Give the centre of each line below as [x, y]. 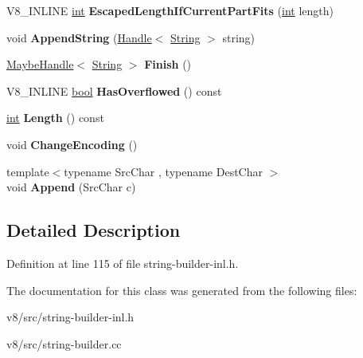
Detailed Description [94, 230]
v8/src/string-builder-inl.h [70, 317]
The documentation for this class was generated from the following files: [182, 290]
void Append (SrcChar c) [71, 187]
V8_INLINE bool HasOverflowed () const [114, 90]
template [28, 171]
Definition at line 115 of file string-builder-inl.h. [123, 263]
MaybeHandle [40, 64]
